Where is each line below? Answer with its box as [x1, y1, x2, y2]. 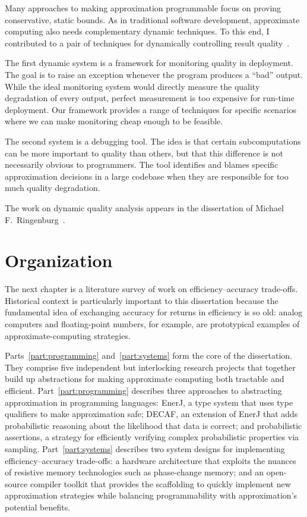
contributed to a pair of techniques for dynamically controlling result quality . [5, 36, 290, 49]
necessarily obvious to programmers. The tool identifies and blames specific [5, 158, 278, 171]
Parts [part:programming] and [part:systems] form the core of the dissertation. [5, 349, 293, 362]
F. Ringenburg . [5, 213, 65, 225]
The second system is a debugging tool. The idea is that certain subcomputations [5, 134, 301, 147]
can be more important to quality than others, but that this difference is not [5, 146, 284, 159]
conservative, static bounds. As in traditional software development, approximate [5, 13, 300, 26]
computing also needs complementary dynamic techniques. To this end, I [5, 25, 270, 37]
